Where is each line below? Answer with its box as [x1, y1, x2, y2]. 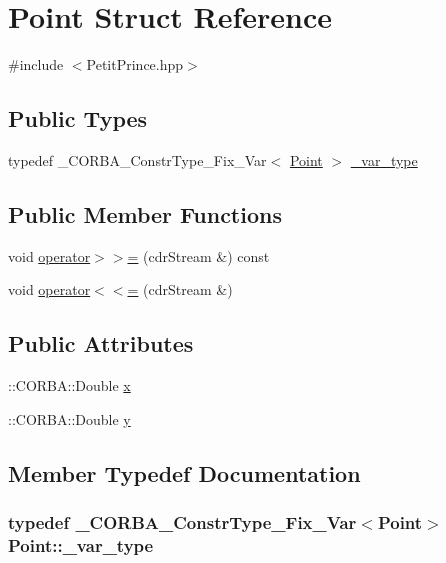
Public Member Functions [8, 198, 282, 229]
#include [8, 54, 64, 75]
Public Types [8, 103, 148, 134]
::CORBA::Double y [8, 408, 131, 429]
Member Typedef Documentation [8, 457, 361, 488]
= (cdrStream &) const [127, 245, 270, 266]
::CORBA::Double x [8, 375, 131, 396]
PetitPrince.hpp [86, 54, 184, 75]
